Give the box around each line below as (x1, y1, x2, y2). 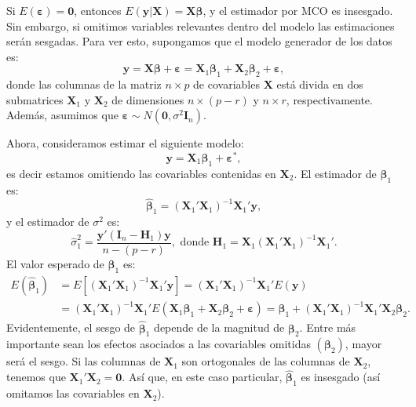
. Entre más (299, 319, 356, 336)
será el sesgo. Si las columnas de (6, 353, 161, 369)
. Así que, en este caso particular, (122, 369, 283, 385)
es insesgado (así (301, 369, 381, 385)
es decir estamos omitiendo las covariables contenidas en (6, 165, 276, 181)
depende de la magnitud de (154, 319, 285, 336)
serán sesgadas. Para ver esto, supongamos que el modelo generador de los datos (6, 33, 392, 49)
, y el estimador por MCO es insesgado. (203, 2, 393, 18)
